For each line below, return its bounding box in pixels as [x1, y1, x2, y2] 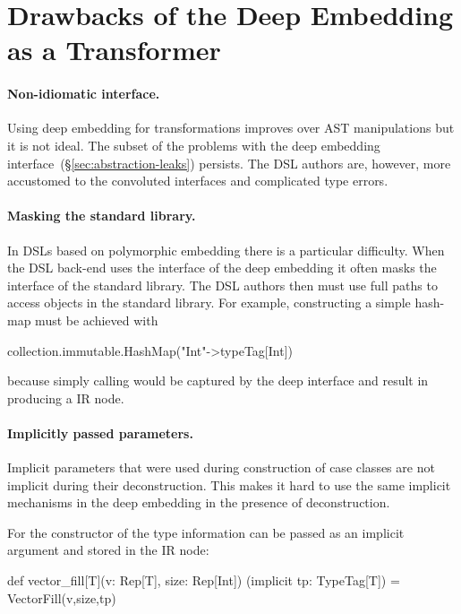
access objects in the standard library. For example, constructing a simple [7, 293, 411, 312]
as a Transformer [7, 31, 221, 68]
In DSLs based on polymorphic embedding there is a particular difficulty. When [7, 240, 445, 259]
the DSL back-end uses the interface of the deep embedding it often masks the [7, 258, 437, 277]
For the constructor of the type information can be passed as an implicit [7, 523, 405, 541]
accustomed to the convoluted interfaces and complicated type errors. [7, 171, 388, 190]
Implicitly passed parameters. [7, 423, 193, 442]
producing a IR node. [7, 388, 124, 407]
